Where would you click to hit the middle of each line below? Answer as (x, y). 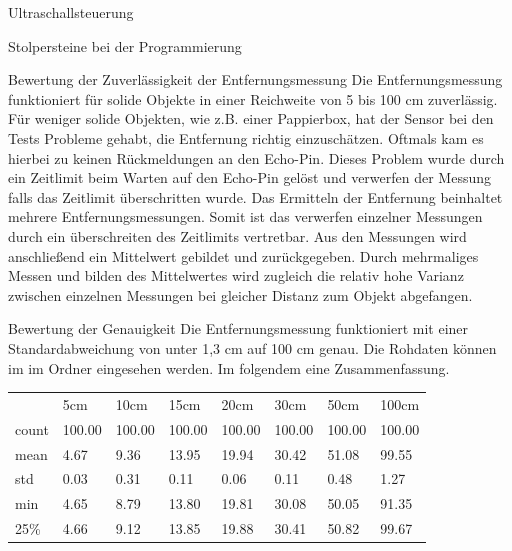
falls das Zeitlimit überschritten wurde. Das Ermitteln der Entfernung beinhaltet (255, 196)
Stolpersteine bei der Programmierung (125, 45)
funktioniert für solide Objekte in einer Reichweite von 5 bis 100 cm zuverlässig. (253, 98)
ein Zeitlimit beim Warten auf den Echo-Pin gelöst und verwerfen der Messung (250, 177)
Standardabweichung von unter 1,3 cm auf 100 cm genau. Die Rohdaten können (252, 347)
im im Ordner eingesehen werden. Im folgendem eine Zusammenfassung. (229, 367)
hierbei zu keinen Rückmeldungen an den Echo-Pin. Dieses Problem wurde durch (256, 157)
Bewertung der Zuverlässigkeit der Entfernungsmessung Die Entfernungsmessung (255, 79)
